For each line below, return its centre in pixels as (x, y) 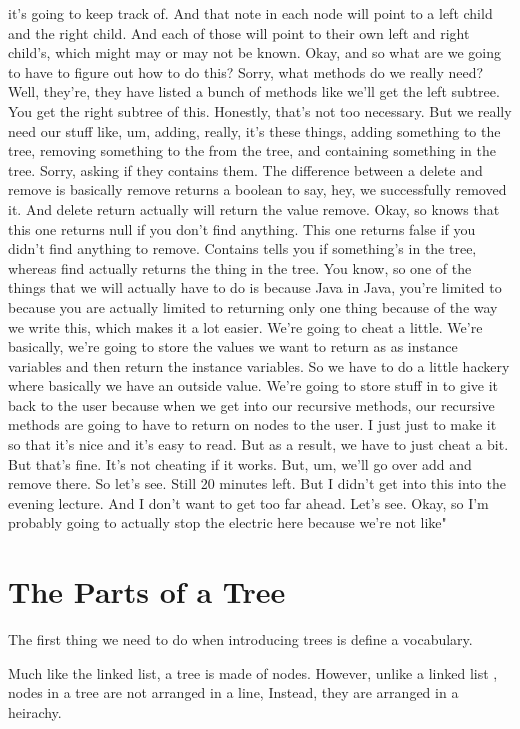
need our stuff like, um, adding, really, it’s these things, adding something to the (254, 130)
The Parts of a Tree (147, 591)
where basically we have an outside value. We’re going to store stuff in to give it (253, 385)
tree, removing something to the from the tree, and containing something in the (252, 150)
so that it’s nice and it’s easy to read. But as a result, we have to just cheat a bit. (258, 444)
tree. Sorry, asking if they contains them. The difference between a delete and (245, 169)
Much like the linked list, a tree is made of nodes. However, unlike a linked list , (253, 672)
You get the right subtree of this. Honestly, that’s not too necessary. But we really (260, 110)
